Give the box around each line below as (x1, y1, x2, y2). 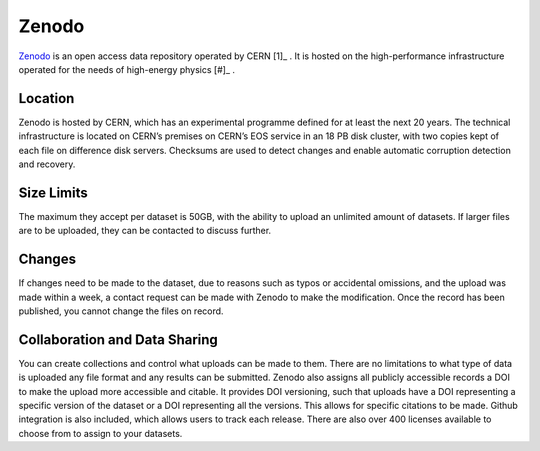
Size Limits (18, 184, 89, 201)
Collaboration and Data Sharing (18, 331, 219, 348)
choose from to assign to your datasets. (18, 427, 183, 439)
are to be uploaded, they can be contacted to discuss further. (18, 225, 272, 237)
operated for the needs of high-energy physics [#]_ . (18, 63, 235, 75)
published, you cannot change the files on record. (18, 305, 224, 317)
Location (18, 90, 75, 107)
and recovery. (18, 158, 76, 170)
